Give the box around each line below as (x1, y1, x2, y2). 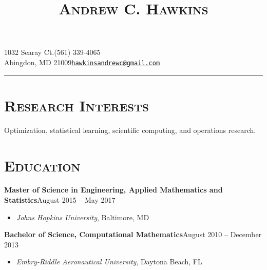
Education (4, 155, 81, 176)
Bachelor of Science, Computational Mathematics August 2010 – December (4, 229, 262, 240)
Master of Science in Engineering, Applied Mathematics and (4, 184, 223, 195)
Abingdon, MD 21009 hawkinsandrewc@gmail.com (4, 56, 160, 67)
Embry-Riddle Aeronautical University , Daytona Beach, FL (16, 256, 202, 267)
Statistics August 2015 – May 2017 (4, 195, 116, 205)
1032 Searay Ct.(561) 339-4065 (4, 47, 101, 57)
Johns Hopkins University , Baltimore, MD (16, 211, 149, 222)
